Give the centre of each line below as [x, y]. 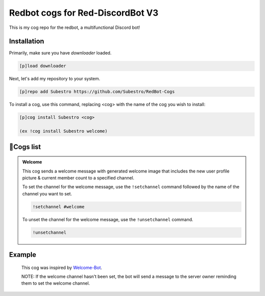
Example [23, 255]
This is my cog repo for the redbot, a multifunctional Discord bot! [75, 27]
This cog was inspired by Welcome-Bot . [62, 268]
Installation [26, 41]
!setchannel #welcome [59, 207]
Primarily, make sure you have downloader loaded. [60, 53]
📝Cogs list [25, 147]
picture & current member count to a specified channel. [78, 178]
